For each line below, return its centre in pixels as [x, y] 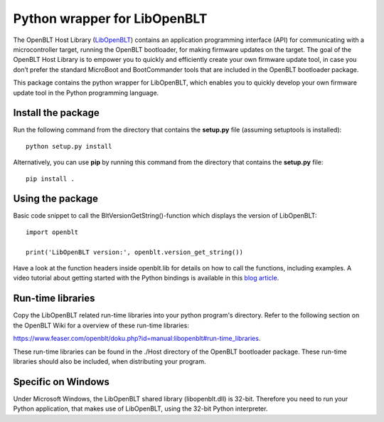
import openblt [52, 232]
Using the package [56, 199]
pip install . [50, 179]
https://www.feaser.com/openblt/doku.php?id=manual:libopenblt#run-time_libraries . [137, 339]
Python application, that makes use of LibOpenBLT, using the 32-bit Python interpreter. [140, 408]
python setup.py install [69, 146]
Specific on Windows [62, 382]
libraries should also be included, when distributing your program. [110, 361]
